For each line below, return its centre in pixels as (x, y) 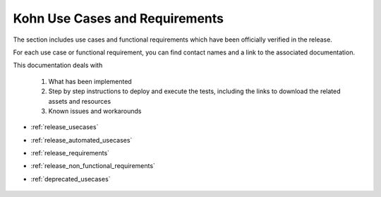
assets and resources (80, 101)
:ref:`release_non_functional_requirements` (93, 166)
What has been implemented (90, 81)
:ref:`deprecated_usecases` (71, 179)
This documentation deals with (58, 65)
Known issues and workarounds (95, 111)
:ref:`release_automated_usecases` (81, 140)
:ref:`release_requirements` (70, 153)
